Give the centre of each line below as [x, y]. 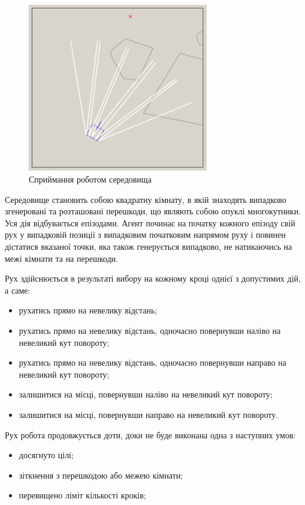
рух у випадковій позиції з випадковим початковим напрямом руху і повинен [145, 234]
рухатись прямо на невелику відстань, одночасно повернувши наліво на [150, 331]
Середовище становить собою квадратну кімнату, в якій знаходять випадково [146, 199]
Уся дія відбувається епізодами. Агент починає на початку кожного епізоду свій [150, 222]
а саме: [18, 290]
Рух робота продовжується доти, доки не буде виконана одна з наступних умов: [150, 434]
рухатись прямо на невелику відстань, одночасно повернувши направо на [152, 362]
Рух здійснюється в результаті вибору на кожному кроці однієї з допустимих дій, [153, 278]
